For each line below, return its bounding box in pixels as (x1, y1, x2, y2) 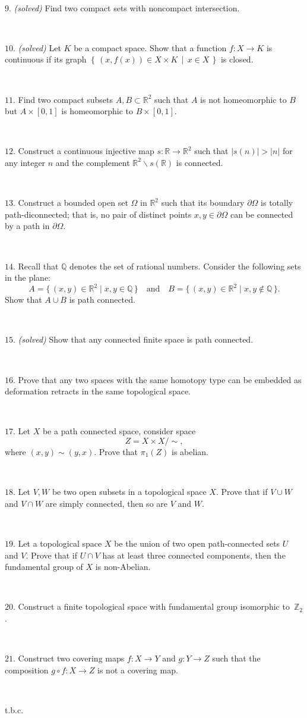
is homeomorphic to (61, 105, 133, 117)
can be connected (230, 208, 293, 220)
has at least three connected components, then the (102, 548, 286, 561)
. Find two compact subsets (13, 93, 113, 105)
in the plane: (5, 271, 51, 284)
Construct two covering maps (18, 652, 125, 664)
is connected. (176, 156, 223, 168)
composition (5, 663, 49, 676)
